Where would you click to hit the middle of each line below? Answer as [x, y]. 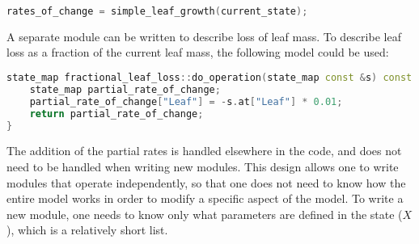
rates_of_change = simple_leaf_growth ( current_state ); [157, 11]
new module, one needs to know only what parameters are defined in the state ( [205, 214]
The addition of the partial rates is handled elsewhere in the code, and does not [204, 151]
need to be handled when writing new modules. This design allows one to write [203, 167]
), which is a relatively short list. [87, 230]
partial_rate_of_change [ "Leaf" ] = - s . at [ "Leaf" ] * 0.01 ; [186, 101]
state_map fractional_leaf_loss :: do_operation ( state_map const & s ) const [209, 78]
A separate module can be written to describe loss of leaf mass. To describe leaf [204, 36]
